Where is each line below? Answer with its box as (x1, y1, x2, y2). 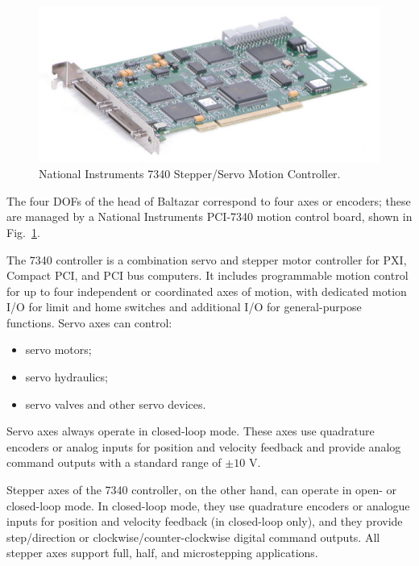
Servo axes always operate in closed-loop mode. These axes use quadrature (6, 422, 375, 439)
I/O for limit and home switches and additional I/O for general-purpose (6, 298, 362, 315)
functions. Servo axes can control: (6, 314, 172, 331)
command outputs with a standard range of (6, 454, 222, 471)
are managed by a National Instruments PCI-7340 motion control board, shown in (6, 208, 413, 225)
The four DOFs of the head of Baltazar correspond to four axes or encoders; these (6, 192, 411, 209)
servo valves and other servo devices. (25, 395, 206, 412)
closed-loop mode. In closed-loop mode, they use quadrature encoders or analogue (6, 497, 410, 514)
